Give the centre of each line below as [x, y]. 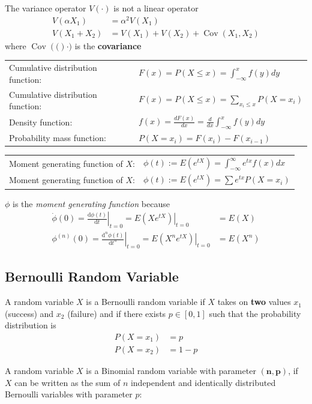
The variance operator [46, 8]
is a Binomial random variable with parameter [171, 370]
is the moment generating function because [91, 203]
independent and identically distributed [203, 382]
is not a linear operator [156, 8]
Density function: [41, 122]
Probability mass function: [58, 138]
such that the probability [255, 313]
